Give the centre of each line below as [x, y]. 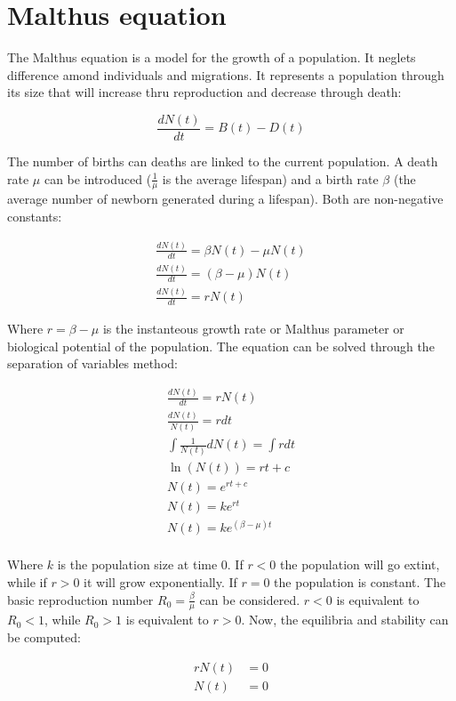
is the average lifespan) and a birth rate [270, 178]
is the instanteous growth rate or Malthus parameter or [253, 329]
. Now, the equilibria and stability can [345, 620]
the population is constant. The [360, 581]
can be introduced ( [98, 178]
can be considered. [250, 599]
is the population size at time [137, 564]
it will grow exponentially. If [160, 581]
